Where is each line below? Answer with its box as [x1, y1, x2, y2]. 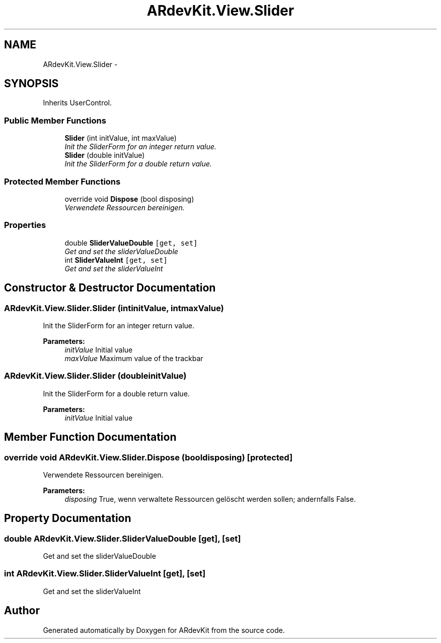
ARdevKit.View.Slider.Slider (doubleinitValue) [4, 371, 187, 381]
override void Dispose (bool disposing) [64, 194, 194, 203]
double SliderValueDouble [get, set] [64, 238, 198, 247]
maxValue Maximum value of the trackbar [64, 354, 203, 363]
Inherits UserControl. [43, 98, 112, 107]
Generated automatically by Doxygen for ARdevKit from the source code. [43, 625, 285, 634]
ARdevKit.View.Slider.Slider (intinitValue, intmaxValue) [4, 303, 224, 313]
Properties [4, 220, 46, 230]
